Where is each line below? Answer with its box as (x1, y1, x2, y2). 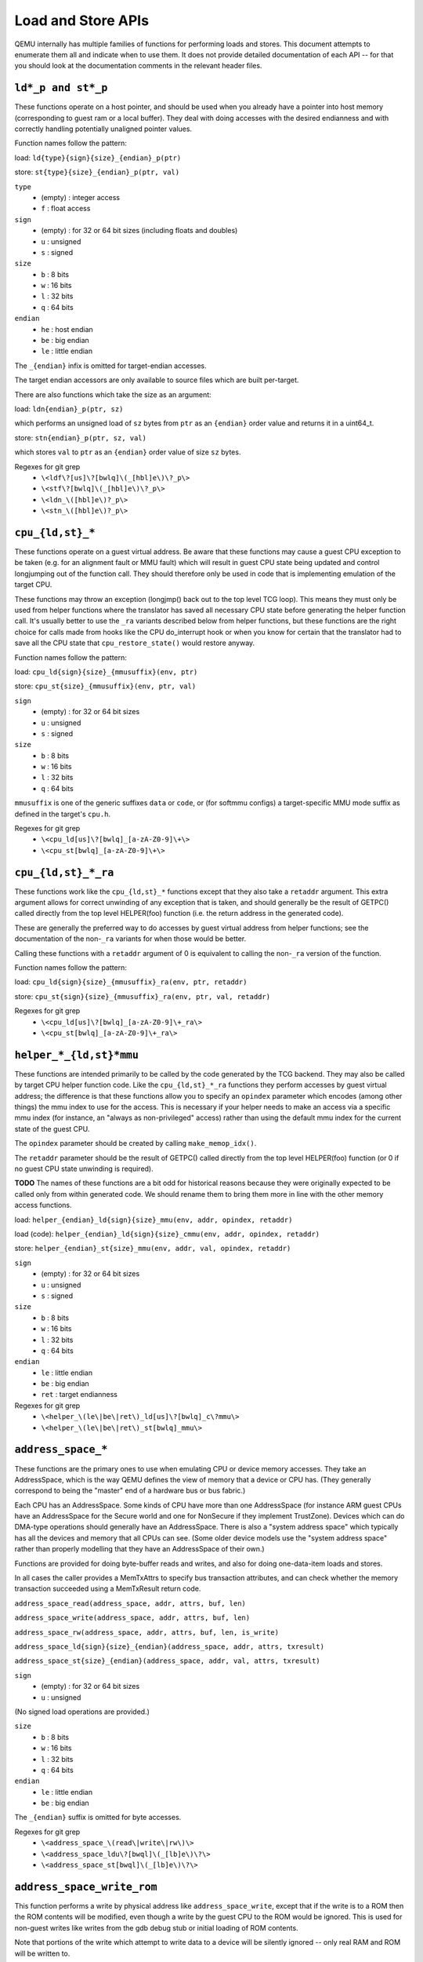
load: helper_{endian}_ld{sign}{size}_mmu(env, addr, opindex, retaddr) (14, 1215, 293, 1224)
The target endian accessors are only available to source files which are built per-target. (14, 375, 299, 385)
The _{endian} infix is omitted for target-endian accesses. (14, 361, 207, 370)
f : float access (41, 204, 91, 213)
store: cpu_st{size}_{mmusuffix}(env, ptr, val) (14, 681, 197, 691)
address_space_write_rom (14, 1880, 157, 1893)
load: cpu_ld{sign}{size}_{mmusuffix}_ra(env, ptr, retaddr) (14, 977, 248, 986)
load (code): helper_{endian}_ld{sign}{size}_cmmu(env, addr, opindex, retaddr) (14, 1229, 320, 1238)
